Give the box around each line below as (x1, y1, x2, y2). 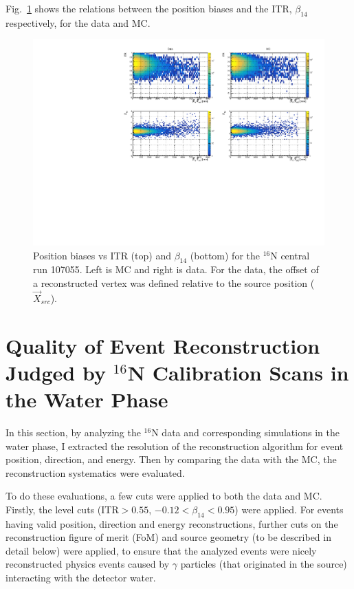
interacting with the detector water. (5, 570, 156, 585)
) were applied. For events (234, 502, 344, 516)
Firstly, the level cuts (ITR (5, 502, 119, 516)
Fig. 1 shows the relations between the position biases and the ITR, (5, 1, 292, 15)
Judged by (5, 358, 106, 386)
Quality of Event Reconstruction (5, 331, 320, 359)
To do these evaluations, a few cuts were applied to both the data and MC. (5, 489, 322, 503)
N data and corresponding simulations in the (151, 425, 340, 439)
